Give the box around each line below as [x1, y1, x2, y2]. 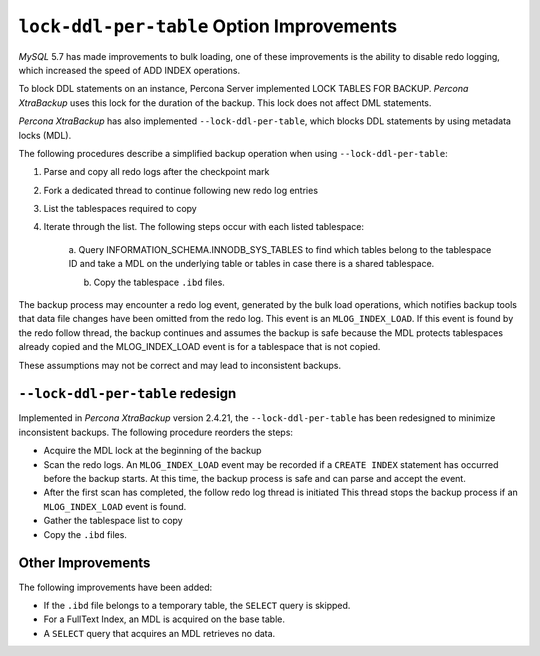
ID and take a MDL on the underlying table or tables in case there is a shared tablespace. [68, 258, 435, 270]
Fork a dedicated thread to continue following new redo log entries [43, 184, 319, 196]
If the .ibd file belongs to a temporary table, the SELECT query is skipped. [43, 599, 351, 611]
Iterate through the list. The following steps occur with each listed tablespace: [43, 221, 365, 233]
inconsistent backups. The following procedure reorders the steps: [18, 426, 294, 438]
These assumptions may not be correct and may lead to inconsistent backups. [18, 359, 342, 371]
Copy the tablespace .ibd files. [93, 276, 225, 288]
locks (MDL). [18, 129, 72, 141]
